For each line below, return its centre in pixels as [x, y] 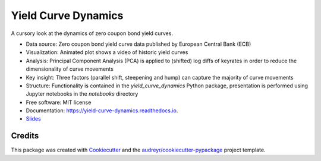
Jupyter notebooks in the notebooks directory [82, 94]
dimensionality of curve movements [70, 69]
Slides [33, 119]
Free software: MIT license [59, 102]
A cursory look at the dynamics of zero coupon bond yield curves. [92, 33]
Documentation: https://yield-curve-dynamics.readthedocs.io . [102, 111]
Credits [25, 136]
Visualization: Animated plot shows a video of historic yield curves [107, 52]
